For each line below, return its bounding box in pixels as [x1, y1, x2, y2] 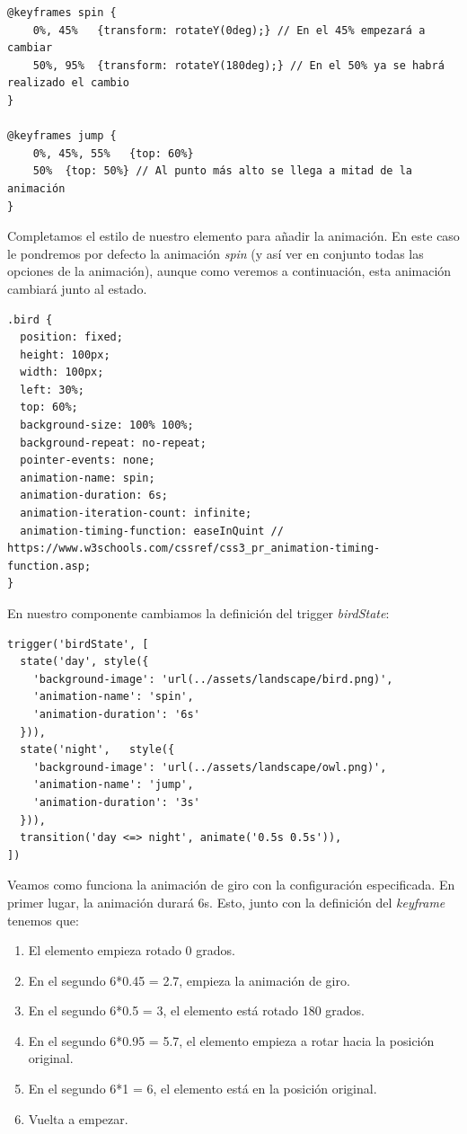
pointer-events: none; [20, 454, 155, 467]
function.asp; [7, 559, 92, 572]
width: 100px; [20, 366, 104, 379]
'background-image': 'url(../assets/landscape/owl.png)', [32, 760, 387, 774]
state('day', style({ [20, 655, 149, 669]
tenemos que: [7, 910, 79, 929]
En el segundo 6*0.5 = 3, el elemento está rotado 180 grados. [28, 1001, 365, 1020]
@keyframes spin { [7, 6, 117, 19]
